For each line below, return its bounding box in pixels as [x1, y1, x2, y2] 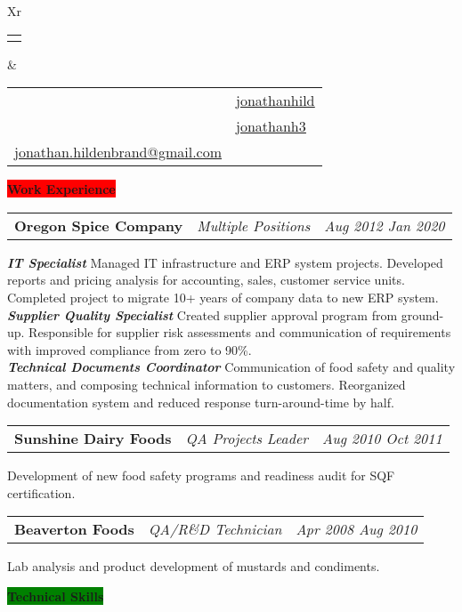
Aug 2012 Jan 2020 [324, 214, 445, 236]
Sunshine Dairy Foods [14, 428, 172, 449]
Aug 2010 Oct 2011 [322, 428, 442, 449]
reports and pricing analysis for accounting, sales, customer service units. [7, 270, 405, 289]
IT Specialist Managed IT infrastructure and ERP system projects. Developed [7, 253, 443, 271]
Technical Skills [7, 586, 104, 605]
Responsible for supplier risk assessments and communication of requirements [28, 323, 451, 342]
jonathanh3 [236, 116, 306, 137]
